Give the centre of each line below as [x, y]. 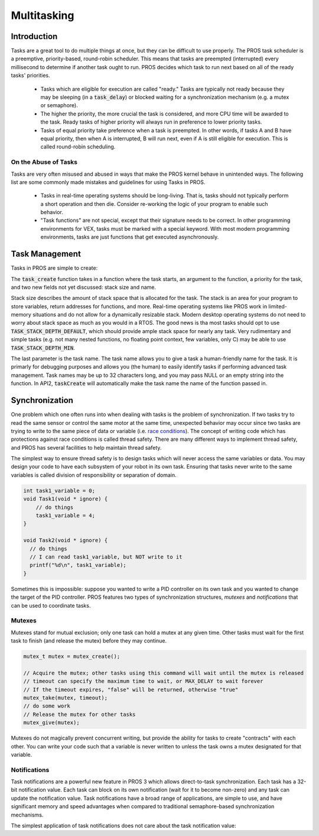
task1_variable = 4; [66, 516]
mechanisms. [27, 815]
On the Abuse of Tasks [44, 162]
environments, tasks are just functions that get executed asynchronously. [130, 237]
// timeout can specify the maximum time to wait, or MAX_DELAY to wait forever [143, 681]
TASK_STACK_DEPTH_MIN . [43, 348]
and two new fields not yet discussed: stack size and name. [84, 287]
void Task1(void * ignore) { [66, 499]
